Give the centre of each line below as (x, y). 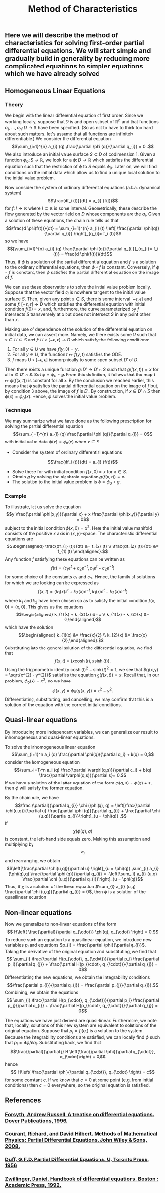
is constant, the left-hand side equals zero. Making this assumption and (78, 839)
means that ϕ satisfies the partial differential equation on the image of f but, (82, 386)
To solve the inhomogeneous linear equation (50, 747)
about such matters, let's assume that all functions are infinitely (69, 134)
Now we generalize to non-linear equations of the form (61, 924)
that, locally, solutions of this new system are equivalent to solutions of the (81, 1025)
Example (16, 496)
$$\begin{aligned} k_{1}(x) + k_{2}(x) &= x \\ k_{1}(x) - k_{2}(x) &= (83, 614)
